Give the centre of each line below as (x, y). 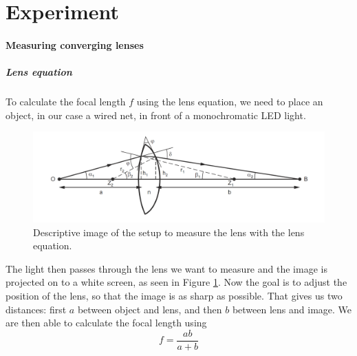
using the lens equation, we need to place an (230, 102)
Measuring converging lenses (75, 44)
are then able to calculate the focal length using (106, 323)
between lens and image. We (292, 309)
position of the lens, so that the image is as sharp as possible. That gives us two (174, 295)
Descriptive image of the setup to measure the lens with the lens (169, 232)
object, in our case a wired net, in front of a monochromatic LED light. (156, 115)
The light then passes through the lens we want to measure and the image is (166, 268)
